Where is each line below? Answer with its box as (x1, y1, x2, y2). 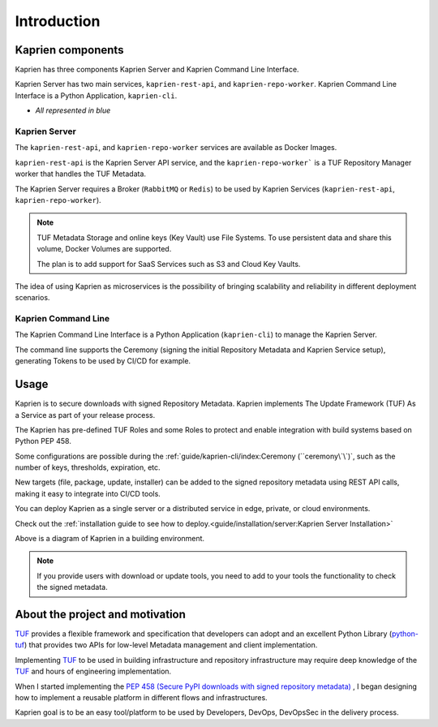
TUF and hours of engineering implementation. (15, 666, 172, 677)
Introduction (15, 12, 101, 30)
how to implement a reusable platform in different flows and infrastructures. (15, 693, 268, 703)
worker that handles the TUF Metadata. (15, 169, 146, 179)
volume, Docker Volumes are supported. (36, 244, 172, 254)
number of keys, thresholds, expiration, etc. (15, 462, 161, 472)
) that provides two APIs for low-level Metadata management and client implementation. (24, 640, 318, 650)
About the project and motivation (15, 608, 187, 621)
